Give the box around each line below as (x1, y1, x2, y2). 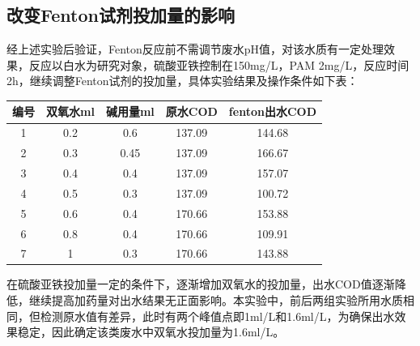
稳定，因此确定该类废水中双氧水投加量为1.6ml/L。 (17, 323, 285, 340)
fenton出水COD (228, 103, 316, 120)
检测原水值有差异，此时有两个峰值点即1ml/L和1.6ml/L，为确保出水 (40, 307, 395, 324)
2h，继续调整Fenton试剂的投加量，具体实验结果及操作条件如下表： (6, 72, 358, 89)
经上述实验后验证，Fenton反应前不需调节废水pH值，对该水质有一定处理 (6, 41, 384, 58)
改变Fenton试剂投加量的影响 (6, 2, 235, 28)
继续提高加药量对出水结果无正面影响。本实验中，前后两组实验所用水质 (28, 292, 403, 309)
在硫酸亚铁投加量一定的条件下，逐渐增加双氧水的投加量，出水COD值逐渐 (6, 276, 395, 293)
